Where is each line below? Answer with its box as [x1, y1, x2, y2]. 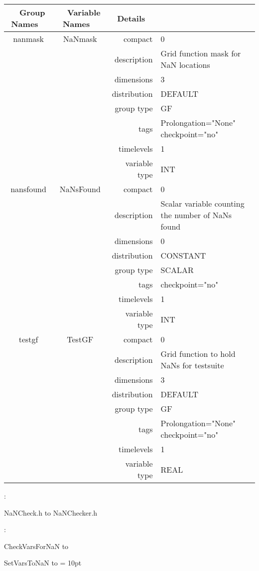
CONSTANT [160, 250, 206, 261]
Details [117, 12, 145, 24]
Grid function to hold [160, 348, 236, 359]
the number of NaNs [160, 209, 232, 221]
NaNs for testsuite [160, 359, 224, 371]
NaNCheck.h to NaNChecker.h [4, 507, 98, 518]
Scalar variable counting [160, 198, 245, 209]
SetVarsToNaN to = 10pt [4, 558, 82, 568]
